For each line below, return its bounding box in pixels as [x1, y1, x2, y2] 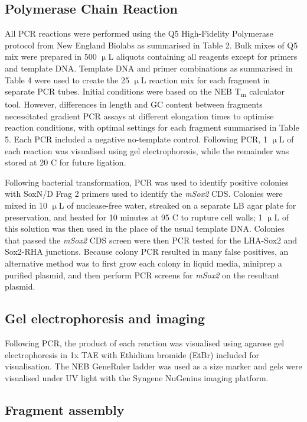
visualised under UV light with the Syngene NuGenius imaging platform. [5, 371, 269, 384]
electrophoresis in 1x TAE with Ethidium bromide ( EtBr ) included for [5, 348, 259, 361]
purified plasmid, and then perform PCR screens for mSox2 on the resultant [5, 268, 280, 281]
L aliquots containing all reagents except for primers [108, 50, 298, 63]
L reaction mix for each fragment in [141, 73, 270, 86]
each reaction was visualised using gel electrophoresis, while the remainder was [5, 144, 289, 157]
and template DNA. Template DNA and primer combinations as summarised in [5, 61, 293, 74]
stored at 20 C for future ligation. [5, 156, 126, 168]
